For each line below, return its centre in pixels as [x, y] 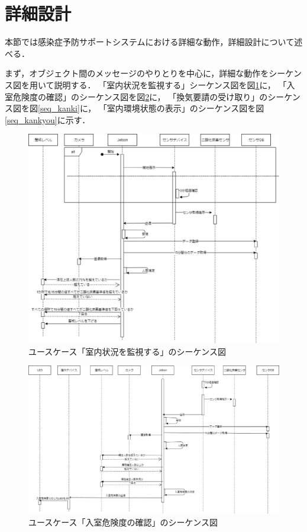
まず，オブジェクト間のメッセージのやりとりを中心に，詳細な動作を [137, 73]
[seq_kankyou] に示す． [48, 119]
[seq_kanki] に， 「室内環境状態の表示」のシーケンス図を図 [151, 108]
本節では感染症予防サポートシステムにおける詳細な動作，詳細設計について [150, 42]
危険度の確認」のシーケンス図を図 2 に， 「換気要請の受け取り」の [140, 96]
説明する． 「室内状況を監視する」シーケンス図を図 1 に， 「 [170, 84]
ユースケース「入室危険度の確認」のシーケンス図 [123, 522]
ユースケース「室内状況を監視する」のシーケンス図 [127, 351]
